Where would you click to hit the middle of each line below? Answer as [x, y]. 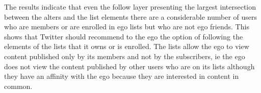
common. [18, 86]
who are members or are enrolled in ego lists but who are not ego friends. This [127, 27]
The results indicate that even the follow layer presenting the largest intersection [130, 7]
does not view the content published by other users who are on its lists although [129, 66]
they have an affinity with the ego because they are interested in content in [122, 76]
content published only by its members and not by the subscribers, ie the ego [125, 56]
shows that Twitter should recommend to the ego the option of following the [124, 36]
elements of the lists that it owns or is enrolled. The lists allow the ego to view [127, 46]
